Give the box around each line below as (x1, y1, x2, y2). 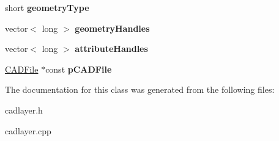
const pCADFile (45, 62, 112, 75)
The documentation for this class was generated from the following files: (5, 83, 275, 96)
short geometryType (5, 1, 89, 13)
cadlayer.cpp (5, 124, 51, 137)
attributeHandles (75, 42, 148, 55)
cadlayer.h (5, 103, 43, 116)
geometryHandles (75, 21, 150, 34)
